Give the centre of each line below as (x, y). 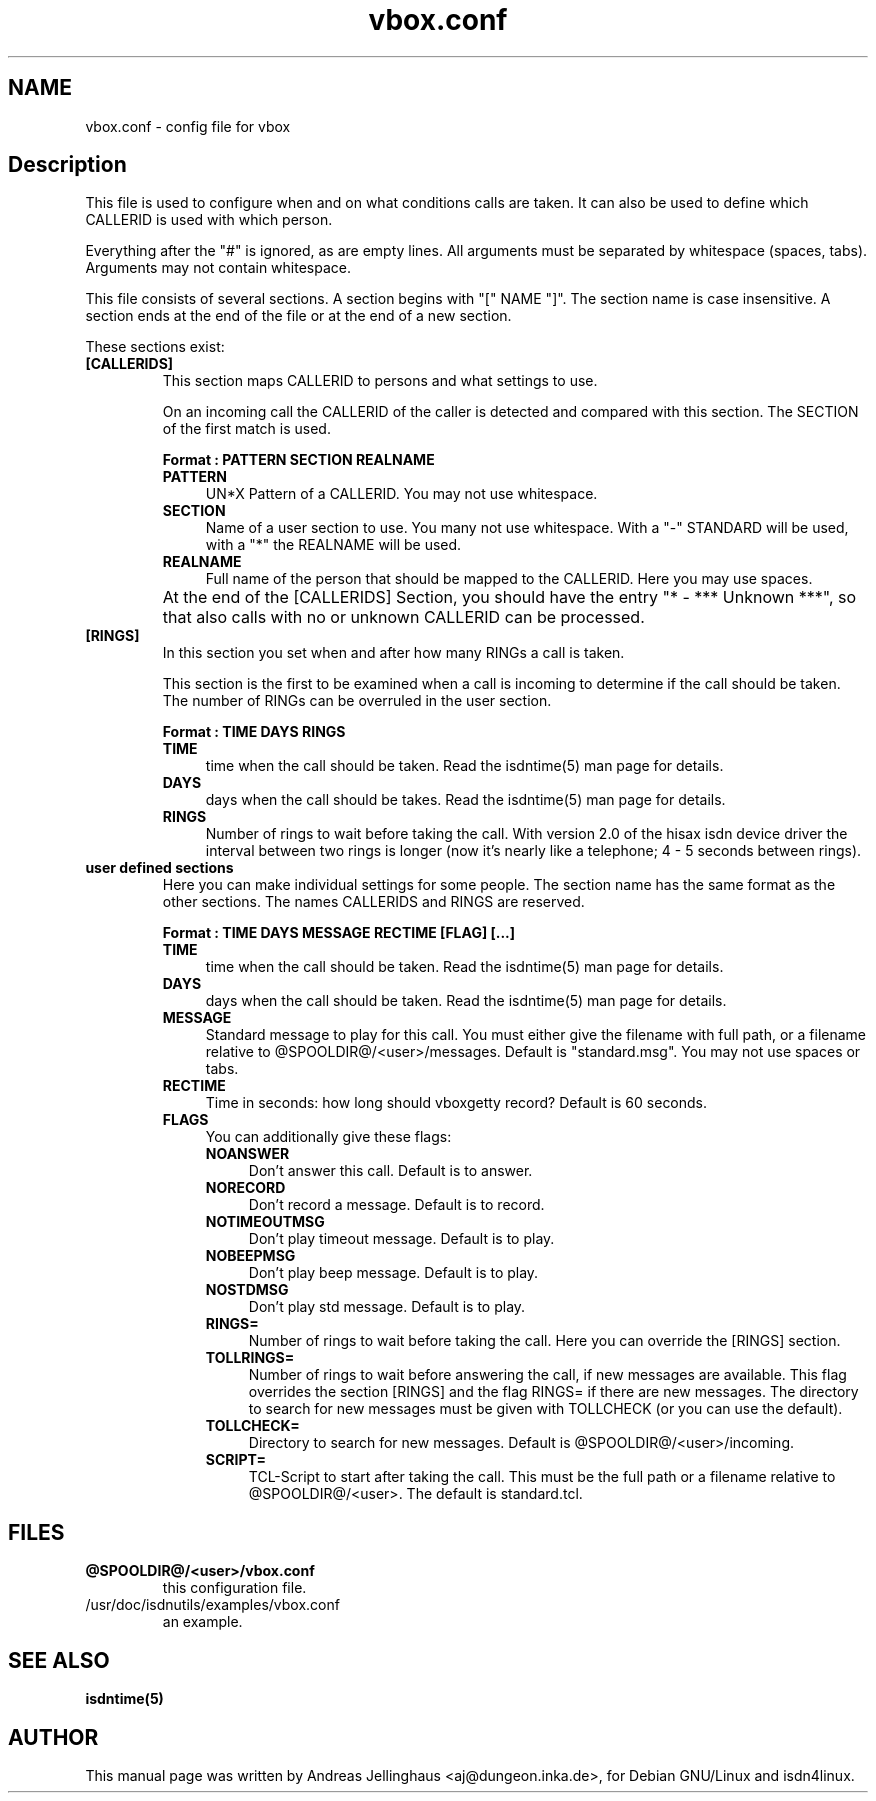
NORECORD (245, 1188)
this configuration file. (234, 1588)
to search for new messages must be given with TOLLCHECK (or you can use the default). (545, 1409)
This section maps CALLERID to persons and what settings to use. (380, 381)
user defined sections (159, 868)
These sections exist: (155, 347)
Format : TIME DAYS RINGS (254, 732)
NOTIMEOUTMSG (265, 1222)
